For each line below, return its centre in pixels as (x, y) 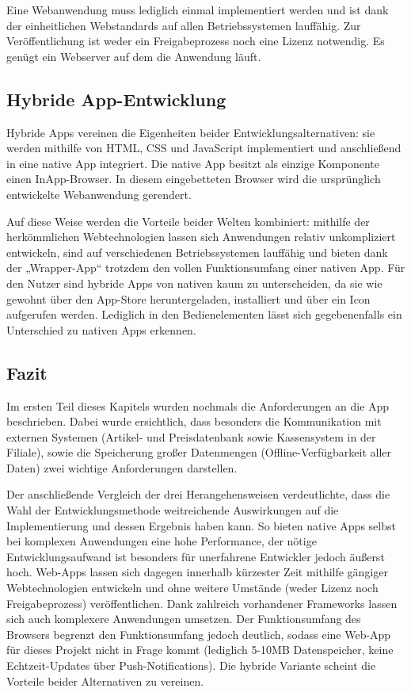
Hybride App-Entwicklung (116, 99)
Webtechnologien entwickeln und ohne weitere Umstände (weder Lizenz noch (192, 588)
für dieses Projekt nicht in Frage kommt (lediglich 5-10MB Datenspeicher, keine (200, 650)
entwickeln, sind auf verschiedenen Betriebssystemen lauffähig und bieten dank (197, 252)
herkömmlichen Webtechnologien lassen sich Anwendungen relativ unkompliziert (201, 237)
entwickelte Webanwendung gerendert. (99, 194)
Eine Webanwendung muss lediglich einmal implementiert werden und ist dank (198, 10)
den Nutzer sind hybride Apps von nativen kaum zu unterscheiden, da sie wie (194, 283)
